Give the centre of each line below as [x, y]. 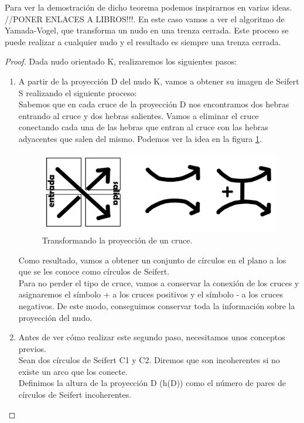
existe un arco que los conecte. [73, 371]
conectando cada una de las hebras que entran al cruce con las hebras [143, 127]
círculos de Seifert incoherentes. [75, 395]
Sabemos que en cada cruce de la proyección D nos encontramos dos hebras [154, 104]
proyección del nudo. [55, 317]
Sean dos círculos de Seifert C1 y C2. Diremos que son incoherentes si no [149, 360]
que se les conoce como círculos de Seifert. [94, 271]
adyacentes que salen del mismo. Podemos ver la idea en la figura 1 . [140, 138]
